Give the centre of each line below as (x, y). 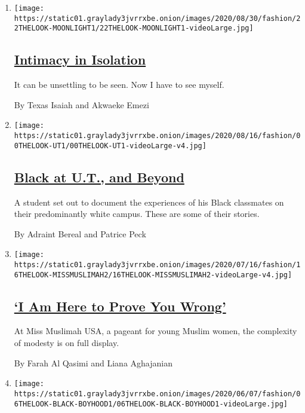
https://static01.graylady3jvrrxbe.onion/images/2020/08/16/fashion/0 (157, 136)
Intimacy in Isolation (80, 59)
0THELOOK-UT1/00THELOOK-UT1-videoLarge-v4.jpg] (110, 146)
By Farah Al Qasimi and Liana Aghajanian (93, 362)
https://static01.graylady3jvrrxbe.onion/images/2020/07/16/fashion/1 (157, 264)
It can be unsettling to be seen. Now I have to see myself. (119, 85)
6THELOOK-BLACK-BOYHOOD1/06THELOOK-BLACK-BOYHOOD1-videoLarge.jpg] (151, 404)
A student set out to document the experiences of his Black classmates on (149, 202)
